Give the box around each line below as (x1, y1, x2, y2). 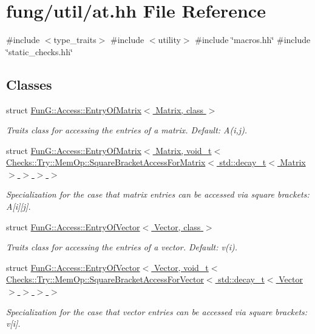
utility (158, 33, 181, 46)
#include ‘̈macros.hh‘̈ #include (195, 33, 311, 46)
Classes (6, 75, 52, 93)
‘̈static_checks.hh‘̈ (6, 45, 73, 58)
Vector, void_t (154, 261, 209, 273)
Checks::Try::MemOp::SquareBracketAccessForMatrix (6, 156, 206, 169)
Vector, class (154, 220, 201, 233)
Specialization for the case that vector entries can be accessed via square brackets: (6, 305, 308, 318)
